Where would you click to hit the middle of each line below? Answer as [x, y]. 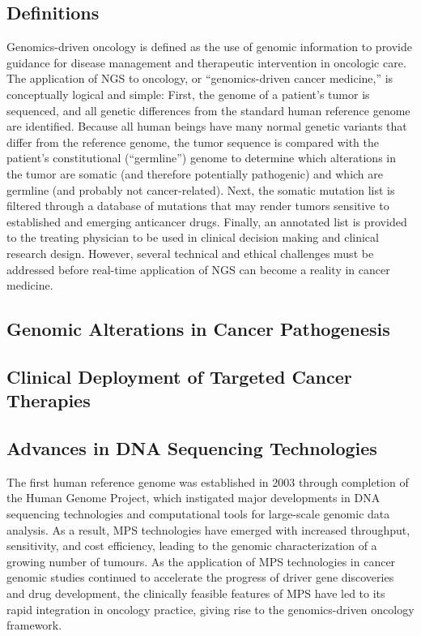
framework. [34, 625]
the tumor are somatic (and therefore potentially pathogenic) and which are [195, 173]
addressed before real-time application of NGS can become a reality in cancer [198, 269]
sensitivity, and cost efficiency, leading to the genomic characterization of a [192, 546]
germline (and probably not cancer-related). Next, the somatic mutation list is [201, 189]
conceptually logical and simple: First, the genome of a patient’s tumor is [188, 94]
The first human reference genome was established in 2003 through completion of [208, 481]
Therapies [49, 400]
